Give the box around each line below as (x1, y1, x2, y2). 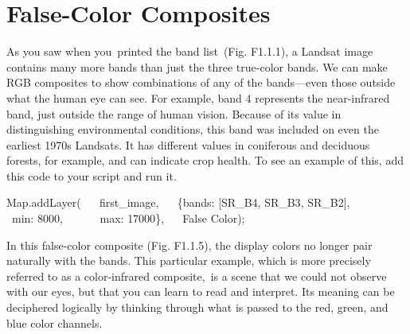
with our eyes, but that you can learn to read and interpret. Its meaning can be (6, 283, 395, 300)
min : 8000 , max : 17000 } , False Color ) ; (11, 210, 245, 227)
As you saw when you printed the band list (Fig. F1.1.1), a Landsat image (6, 43, 373, 60)
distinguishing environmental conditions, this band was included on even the (6, 121, 379, 138)
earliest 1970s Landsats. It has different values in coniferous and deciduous (6, 136, 370, 153)
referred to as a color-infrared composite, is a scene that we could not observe (6, 267, 387, 284)
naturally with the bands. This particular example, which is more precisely (6, 252, 371, 269)
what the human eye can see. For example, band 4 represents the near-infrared (6, 89, 390, 106)
